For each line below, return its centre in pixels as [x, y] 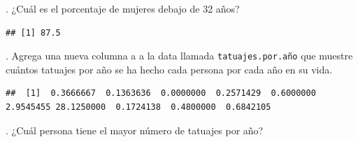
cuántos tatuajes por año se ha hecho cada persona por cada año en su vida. [169, 69]
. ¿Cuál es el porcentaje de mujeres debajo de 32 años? [123, 8]
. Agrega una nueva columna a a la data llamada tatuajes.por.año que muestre [179, 56]
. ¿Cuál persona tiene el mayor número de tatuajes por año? [135, 130]
